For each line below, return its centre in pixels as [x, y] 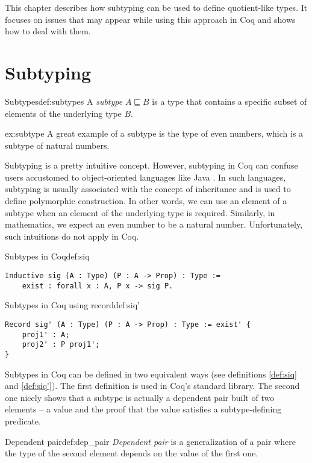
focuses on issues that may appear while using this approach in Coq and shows [150, 19]
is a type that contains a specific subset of [229, 101]
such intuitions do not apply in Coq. [72, 236]
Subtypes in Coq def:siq [47, 256]
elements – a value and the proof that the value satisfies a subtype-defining [143, 409]
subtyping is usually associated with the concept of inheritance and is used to [148, 189]
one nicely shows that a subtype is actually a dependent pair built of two [140, 397]
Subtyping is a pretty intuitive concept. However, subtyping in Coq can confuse [151, 165]
